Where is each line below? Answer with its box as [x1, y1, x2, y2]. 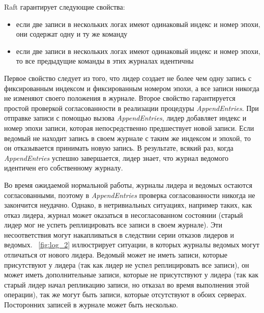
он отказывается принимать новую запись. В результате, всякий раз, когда [4, 143, 233, 153]
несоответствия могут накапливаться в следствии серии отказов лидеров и [4, 229, 234, 240]
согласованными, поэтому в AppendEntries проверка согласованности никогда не [4, 189, 255, 200]
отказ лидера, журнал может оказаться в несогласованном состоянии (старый [4, 209, 243, 220]
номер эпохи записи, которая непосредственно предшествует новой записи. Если [4, 122, 254, 133]
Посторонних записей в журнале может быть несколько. [4, 299, 178, 310]
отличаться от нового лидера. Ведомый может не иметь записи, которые [4, 249, 228, 260]
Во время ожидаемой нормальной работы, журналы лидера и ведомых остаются [4, 179, 252, 190]
